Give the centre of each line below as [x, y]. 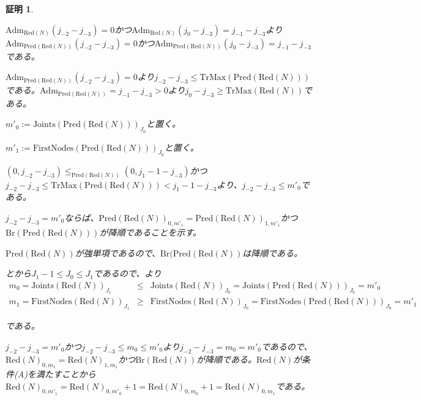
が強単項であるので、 [117, 253]
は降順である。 [273, 253]
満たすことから [66, 374]
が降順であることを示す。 [150, 232]
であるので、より [127, 273]
